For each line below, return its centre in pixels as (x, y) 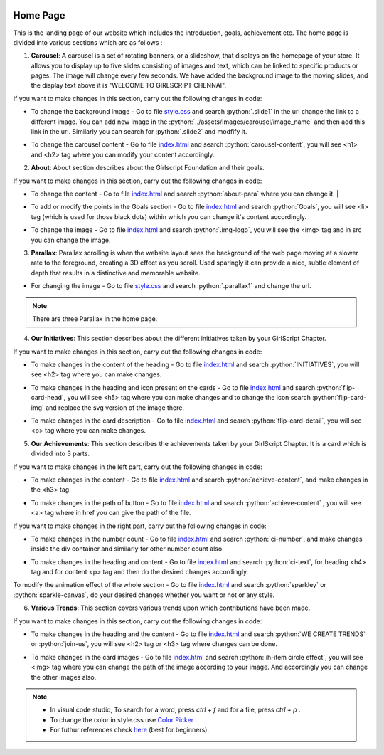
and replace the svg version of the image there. (115, 407)
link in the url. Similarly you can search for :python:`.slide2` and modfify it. (139, 132)
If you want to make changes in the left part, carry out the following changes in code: (138, 467)
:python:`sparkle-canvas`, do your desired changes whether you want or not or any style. (144, 595)
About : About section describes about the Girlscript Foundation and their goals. (148, 168)
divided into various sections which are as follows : (88, 42)
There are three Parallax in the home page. (95, 318)
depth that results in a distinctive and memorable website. (116, 273)
